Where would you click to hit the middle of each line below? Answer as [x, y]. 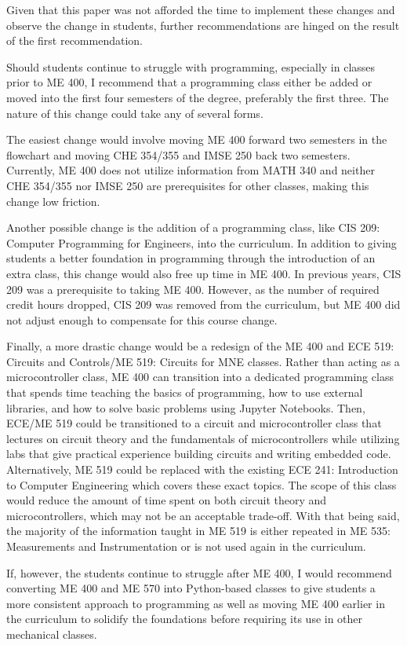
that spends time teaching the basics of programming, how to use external [185, 392]
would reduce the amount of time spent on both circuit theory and [167, 500]
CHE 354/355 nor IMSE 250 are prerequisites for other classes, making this [188, 185]
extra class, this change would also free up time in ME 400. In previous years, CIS [204, 273]
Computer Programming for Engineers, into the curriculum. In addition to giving [202, 242]
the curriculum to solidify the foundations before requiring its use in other [185, 619]
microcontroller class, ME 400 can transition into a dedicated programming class [200, 377]
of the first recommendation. [74, 40]
